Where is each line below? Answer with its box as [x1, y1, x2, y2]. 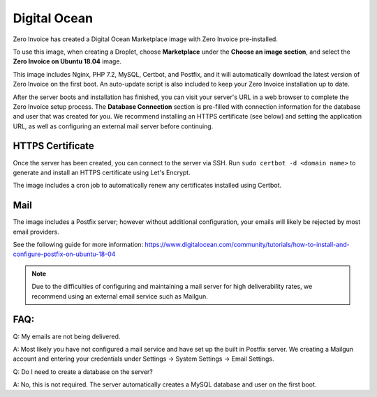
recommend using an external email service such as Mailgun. [31, 292, 209, 300]
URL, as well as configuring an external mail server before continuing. [13, 122, 214, 130]
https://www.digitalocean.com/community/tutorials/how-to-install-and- [145, 241, 350, 249]
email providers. [13, 227, 59, 236]
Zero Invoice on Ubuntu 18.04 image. [13, 57, 122, 66]
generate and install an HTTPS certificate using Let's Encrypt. [13, 168, 191, 177]
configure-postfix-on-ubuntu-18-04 [13, 250, 116, 258]
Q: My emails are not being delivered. [13, 332, 121, 340]
